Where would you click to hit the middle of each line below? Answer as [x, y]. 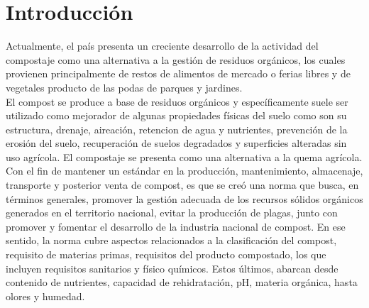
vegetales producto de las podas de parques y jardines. [124, 87]
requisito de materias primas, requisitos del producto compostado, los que [166, 254]
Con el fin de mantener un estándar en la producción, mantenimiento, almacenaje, [184, 171]
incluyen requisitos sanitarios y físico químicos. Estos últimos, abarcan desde [172, 268]
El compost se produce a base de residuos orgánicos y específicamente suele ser [177, 101]
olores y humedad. [45, 296]
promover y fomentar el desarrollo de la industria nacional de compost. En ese [176, 226]
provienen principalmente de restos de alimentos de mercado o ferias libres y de [178, 73]
